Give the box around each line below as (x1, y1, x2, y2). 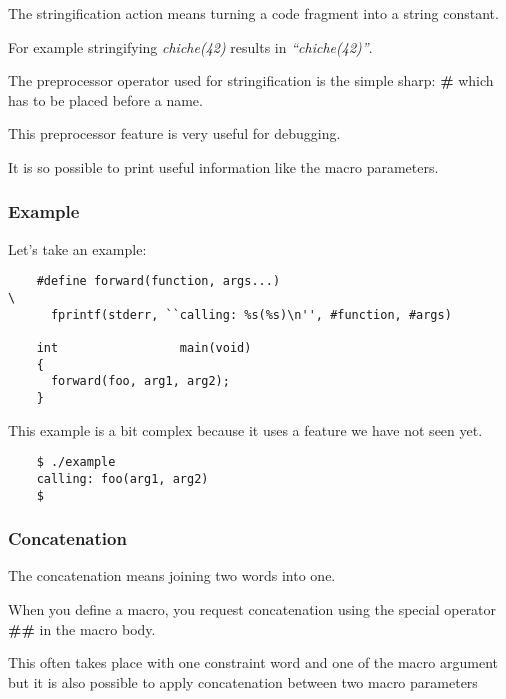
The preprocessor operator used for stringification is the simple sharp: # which (8, 70, 494, 91)
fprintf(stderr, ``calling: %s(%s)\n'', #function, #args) (50, 307, 452, 322)
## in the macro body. (8, 618, 156, 639)
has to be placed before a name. (8, 89, 203, 110)
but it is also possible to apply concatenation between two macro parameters (8, 671, 478, 692)
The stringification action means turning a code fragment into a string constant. (8, 3, 499, 23)
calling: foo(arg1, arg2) (36, 471, 209, 486)
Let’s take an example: (8, 238, 147, 259)
